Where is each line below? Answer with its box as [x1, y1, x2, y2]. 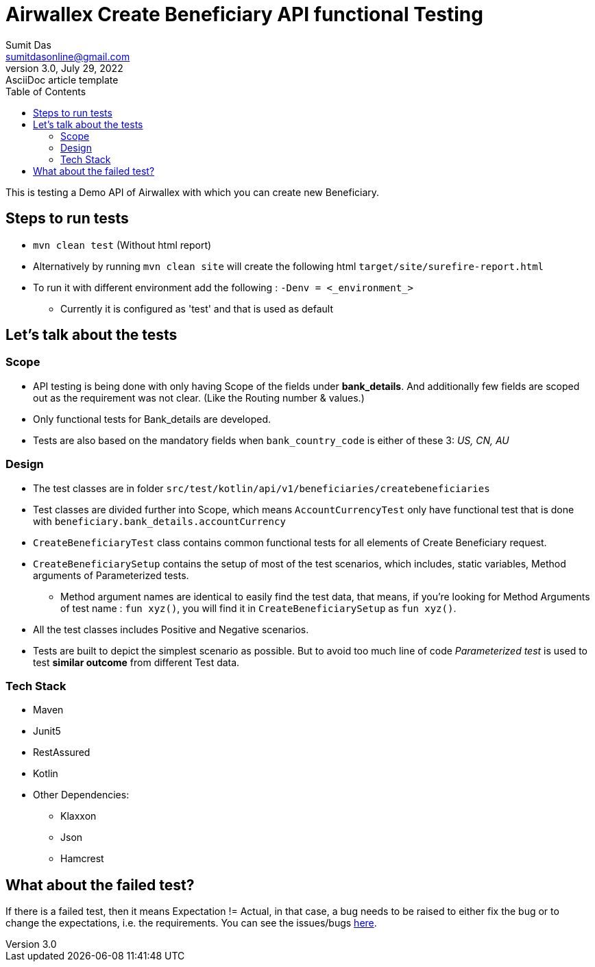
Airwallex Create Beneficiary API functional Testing [5, 3, 483, 26]
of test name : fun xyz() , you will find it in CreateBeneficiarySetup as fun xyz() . [60, 602, 457, 614]
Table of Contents [5, 85, 86, 97]
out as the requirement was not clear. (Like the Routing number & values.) [33, 391, 365, 404]
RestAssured [33, 746, 90, 759]
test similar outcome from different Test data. [33, 656, 240, 668]
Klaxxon [60, 810, 97, 822]
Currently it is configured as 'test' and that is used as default [60, 302, 333, 315]
